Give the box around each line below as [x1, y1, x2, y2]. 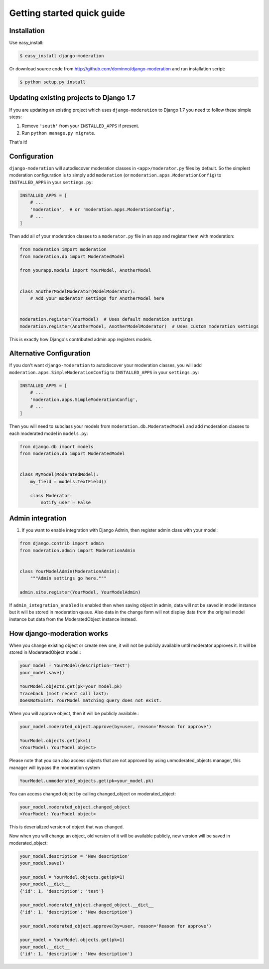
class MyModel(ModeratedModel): [19, 472, 99, 477]
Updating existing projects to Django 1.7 [9, 94, 135, 102]
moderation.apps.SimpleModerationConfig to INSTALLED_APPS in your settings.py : [9, 369, 199, 375]
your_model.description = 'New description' [19, 853, 131, 859]
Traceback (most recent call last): [19, 691, 110, 696]
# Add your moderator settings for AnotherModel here [30, 296, 164, 301]
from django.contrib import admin [19, 541, 104, 546]
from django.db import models [19, 444, 94, 449]
